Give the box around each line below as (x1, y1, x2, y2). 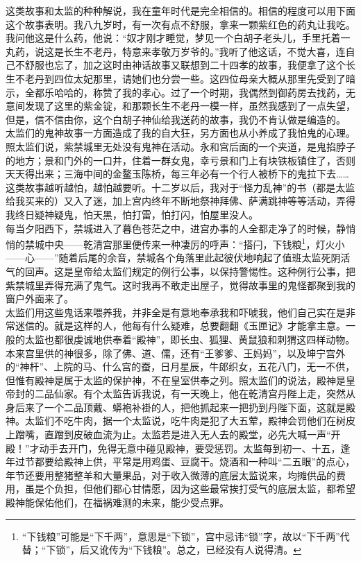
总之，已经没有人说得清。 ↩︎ (176, 542, 301, 557)
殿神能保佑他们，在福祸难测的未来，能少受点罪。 (6, 495, 229, 510)
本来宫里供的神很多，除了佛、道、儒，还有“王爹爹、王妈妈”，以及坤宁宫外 (6, 345, 346, 360)
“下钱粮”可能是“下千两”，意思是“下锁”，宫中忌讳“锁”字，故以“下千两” (22, 528, 340, 543)
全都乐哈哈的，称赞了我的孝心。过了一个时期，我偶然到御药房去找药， (24, 85, 346, 99)
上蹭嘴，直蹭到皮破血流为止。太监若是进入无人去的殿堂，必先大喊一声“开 (6, 427, 341, 442)
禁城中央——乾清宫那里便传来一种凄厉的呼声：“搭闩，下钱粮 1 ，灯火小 (24, 235, 345, 251)
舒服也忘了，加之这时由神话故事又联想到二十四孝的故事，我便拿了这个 (24, 58, 346, 72)
